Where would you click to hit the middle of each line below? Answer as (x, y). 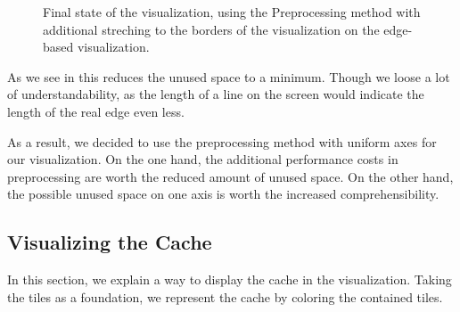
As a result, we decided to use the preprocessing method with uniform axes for (222, 141)
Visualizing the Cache (110, 242)
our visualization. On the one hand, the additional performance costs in (203, 159)
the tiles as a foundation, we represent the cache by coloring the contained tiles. (225, 296)
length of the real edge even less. (96, 111)
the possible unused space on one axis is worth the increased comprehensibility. (223, 194)
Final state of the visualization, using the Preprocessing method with (232, 12)
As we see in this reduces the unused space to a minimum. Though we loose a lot (229, 76)
